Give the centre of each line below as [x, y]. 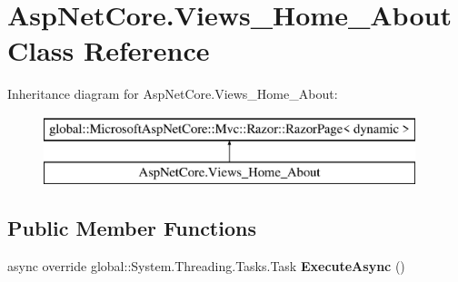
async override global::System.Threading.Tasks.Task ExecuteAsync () [206, 266]
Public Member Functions [132, 228]
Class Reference [109, 50]
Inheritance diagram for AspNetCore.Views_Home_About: [173, 94]
